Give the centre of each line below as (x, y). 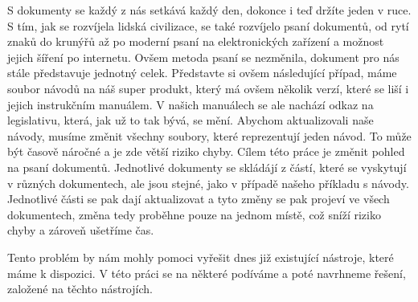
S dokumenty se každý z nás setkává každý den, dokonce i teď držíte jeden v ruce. (209, 10)
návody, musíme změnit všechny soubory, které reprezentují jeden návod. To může (209, 135)
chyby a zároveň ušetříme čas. (81, 230)
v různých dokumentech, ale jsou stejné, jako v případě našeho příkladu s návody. (208, 183)
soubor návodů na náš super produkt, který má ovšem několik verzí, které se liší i (208, 88)
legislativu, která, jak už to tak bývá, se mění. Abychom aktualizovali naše (191, 120)
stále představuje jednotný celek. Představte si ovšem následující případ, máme (202, 73)
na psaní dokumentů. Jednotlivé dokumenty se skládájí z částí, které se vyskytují (207, 167)
